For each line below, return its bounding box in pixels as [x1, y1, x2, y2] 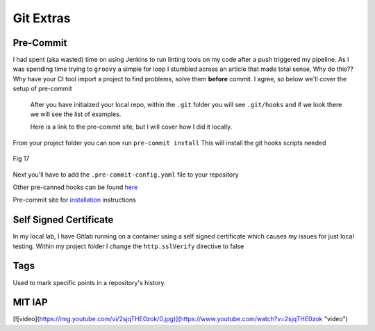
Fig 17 [12, 154, 30, 163]
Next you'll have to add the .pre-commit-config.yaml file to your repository [12, 170, 239, 179]
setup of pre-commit [12, 84, 72, 93]
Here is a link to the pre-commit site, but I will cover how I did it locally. [30, 122, 233, 131]
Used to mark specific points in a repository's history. [12, 278, 166, 286]
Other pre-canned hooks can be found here [12, 183, 138, 191]
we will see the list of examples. [30, 110, 122, 118]
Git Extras [12, 10, 71, 26]
